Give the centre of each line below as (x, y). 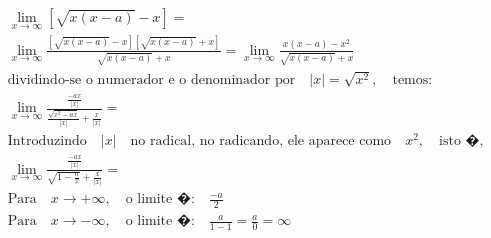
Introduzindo (47, 141)
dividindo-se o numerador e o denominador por (151, 80)
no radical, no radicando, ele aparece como (261, 141)
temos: (412, 80)
